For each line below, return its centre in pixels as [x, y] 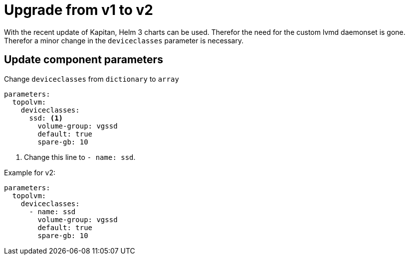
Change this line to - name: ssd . [80, 157]
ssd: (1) [46, 118]
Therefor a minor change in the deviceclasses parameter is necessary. [124, 40]
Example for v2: [30, 172]
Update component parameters [84, 60]
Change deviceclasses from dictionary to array [92, 79]
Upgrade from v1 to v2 [79, 10]
